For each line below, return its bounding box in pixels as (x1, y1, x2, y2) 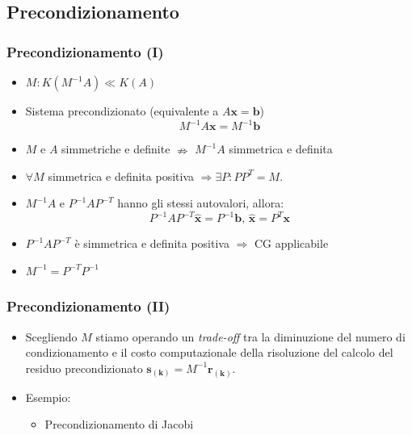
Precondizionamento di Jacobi (44, 416, 194, 433)
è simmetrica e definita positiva (74, 235, 229, 252)
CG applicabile (254, 235, 329, 252)
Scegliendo (25, 328, 78, 345)
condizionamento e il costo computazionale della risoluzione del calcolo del (25, 344, 393, 361)
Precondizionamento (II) (6, 296, 170, 316)
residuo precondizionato (25, 359, 143, 376)
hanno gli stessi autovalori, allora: (117, 194, 284, 211)
